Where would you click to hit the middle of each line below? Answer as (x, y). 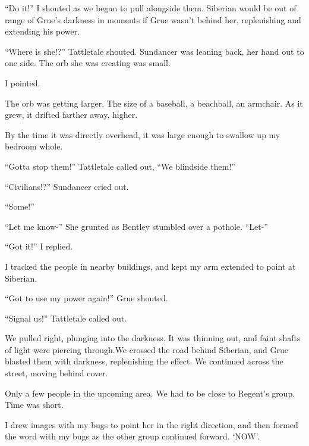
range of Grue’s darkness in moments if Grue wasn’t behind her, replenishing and (153, 19)
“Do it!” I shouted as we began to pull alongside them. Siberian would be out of (151, 8)
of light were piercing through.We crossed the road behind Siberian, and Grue (146, 349)
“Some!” (20, 206)
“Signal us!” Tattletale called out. (66, 318)
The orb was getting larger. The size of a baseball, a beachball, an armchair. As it (154, 103)
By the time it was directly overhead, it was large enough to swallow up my (143, 134)
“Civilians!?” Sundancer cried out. (67, 186)
